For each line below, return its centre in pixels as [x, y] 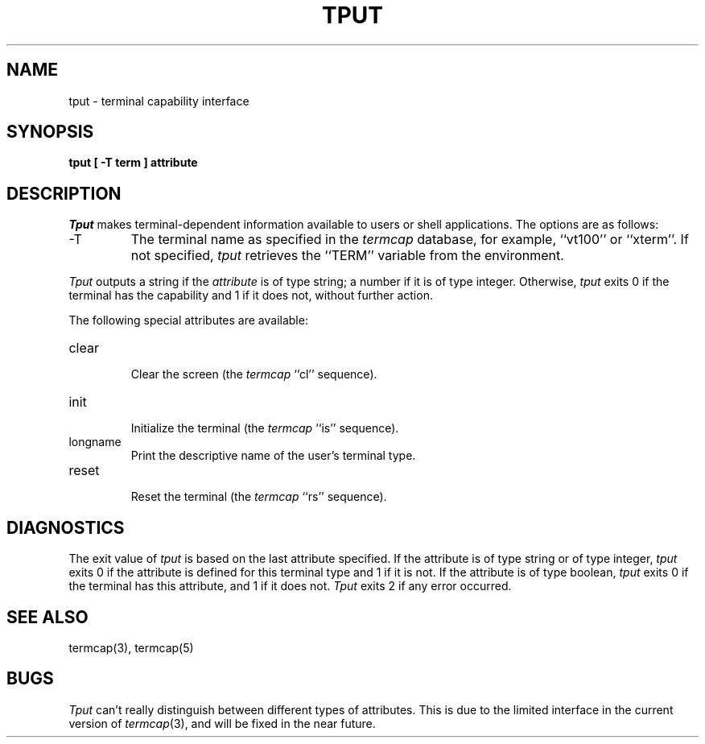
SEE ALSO [47, 617]
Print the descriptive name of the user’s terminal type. [273, 456]
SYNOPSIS [50, 132]
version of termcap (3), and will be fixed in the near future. [222, 723]
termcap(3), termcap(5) [131, 647]
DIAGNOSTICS [66, 527]
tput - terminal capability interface [159, 101]
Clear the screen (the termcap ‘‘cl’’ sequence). [254, 374]
